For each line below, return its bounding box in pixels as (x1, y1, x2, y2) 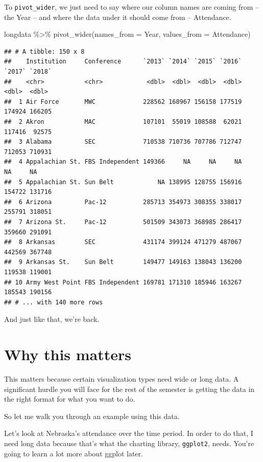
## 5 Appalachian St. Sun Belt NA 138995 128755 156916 (4, 178, 242, 186)
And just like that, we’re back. (4, 314, 100, 324)
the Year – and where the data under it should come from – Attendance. (4, 11, 231, 22)
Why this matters (4, 344, 132, 365)
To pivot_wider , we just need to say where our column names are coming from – (4, 2, 259, 12)
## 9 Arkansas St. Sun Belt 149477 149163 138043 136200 (4, 258, 242, 266)
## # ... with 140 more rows (4, 298, 103, 306)
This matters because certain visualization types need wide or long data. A (4, 373, 239, 384)
